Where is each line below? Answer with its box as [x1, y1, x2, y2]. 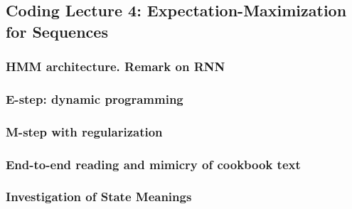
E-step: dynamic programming [6, 90, 183, 107]
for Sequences [6, 20, 108, 42]
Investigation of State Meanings [6, 188, 192, 205]
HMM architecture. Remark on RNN [6, 58, 225, 75]
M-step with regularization [6, 122, 163, 140]
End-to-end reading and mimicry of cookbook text [6, 155, 301, 173]
